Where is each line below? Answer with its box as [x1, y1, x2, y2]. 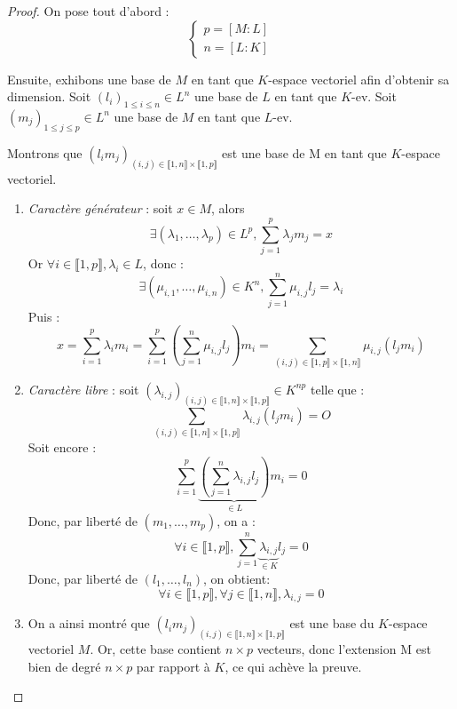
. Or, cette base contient [90, 640, 222, 658]
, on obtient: [203, 569, 271, 587]
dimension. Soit [7, 87, 91, 106]
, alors [210, 199, 245, 218]
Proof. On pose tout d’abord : [7, 2, 169, 20]
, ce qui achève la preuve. [225, 657, 362, 675]
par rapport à [136, 657, 210, 675]
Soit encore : [28, 438, 97, 457]
